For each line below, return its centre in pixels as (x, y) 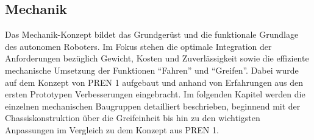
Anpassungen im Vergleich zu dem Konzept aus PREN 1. (112, 129)
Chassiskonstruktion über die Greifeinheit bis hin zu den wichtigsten (133, 118)
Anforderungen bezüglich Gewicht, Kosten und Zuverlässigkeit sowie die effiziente (157, 58)
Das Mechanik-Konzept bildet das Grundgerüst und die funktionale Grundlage (152, 34)
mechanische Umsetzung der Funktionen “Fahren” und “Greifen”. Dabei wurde (152, 70)
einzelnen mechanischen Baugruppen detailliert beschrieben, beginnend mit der (153, 106)
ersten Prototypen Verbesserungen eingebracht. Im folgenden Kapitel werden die (155, 94)
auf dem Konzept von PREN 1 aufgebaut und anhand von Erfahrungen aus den (154, 82)
